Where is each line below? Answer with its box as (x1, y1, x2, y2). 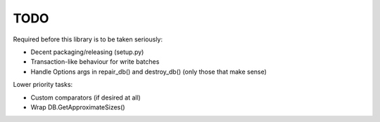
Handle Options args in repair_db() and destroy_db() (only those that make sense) (30, 67, 267, 76)
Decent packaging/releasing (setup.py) (30, 48, 144, 56)
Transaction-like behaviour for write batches (30, 57, 160, 66)
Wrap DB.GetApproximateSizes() (30, 102, 126, 111)
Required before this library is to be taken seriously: (13, 35, 163, 43)
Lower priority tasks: (13, 81, 73, 89)
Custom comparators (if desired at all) (30, 93, 141, 102)
